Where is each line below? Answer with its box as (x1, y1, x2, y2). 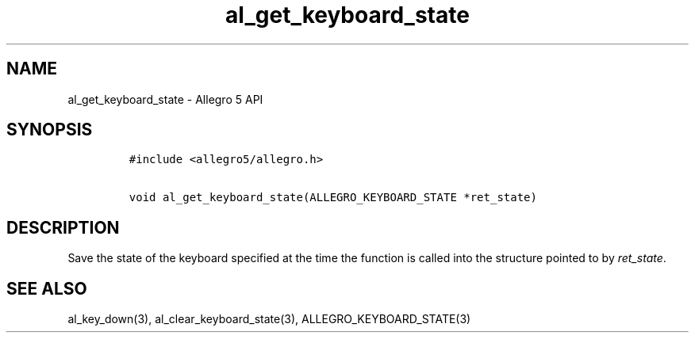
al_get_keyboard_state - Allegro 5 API (67, 92, 263, 106)
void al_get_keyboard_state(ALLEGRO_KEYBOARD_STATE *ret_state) (129, 191, 537, 204)
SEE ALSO (6, 278, 87, 299)
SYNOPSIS (6, 120, 93, 140)
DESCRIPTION (6, 217, 120, 238)
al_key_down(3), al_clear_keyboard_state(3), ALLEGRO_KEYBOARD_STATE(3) (67, 312, 471, 326)
